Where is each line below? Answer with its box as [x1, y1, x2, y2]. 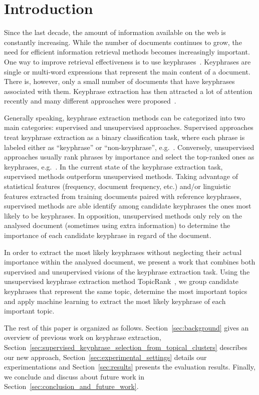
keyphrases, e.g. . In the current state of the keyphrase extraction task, [4, 161, 223, 171]
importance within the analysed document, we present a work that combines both [4, 256, 255, 267]
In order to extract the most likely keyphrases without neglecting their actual [4, 246, 242, 257]
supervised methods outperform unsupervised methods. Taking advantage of [4, 171, 238, 181]
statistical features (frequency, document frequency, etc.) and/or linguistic [4, 181, 231, 191]
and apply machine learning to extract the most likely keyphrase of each [4, 295, 226, 306]
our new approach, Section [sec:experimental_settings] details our [4, 351, 207, 362]
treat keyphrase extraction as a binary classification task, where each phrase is [4, 132, 245, 142]
